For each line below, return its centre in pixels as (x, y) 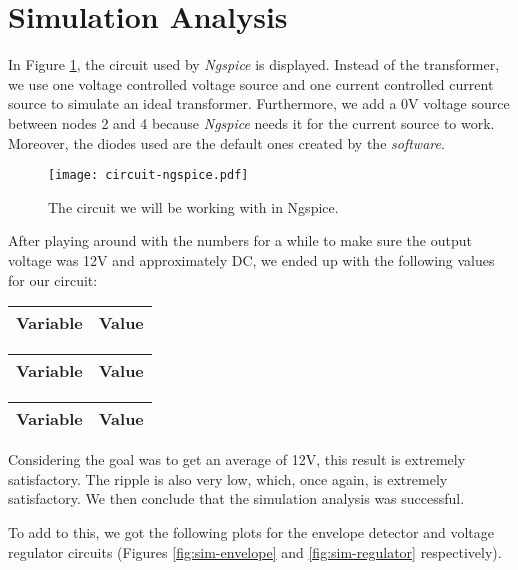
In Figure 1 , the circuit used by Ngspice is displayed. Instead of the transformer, (254, 64)
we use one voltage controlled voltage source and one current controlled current (251, 83)
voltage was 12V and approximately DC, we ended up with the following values (251, 259)
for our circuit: (53, 279)
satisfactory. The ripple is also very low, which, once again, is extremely (228, 478)
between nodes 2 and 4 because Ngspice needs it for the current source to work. (251, 122)
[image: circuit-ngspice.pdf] (148, 175)
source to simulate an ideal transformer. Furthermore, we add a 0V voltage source (259, 103)
